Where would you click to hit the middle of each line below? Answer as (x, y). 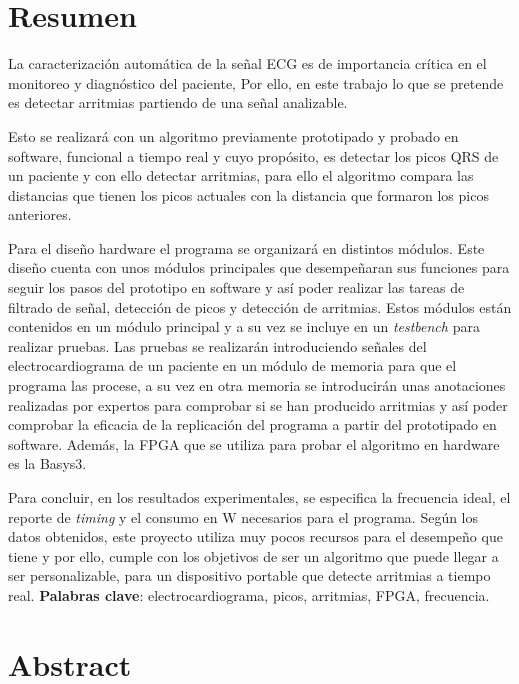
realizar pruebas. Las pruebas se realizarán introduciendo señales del (217, 345)
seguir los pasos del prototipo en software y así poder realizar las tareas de (236, 287)
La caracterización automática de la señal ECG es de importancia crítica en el (247, 63)
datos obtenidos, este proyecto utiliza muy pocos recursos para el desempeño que (255, 536)
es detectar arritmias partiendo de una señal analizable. (178, 102)
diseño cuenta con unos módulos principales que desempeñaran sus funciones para (259, 267)
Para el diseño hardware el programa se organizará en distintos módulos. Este (246, 247)
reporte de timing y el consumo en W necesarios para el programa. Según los (243, 516)
